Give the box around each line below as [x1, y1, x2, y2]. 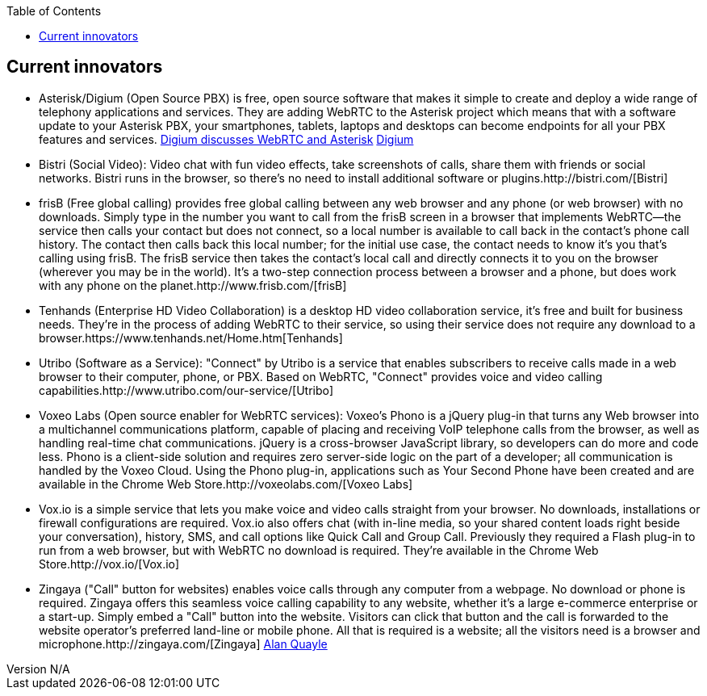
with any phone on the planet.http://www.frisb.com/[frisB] [39, 278, 347, 292]
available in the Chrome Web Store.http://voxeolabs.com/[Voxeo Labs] [39, 476, 413, 491]
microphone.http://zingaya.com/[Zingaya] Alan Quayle [39, 636, 328, 651]
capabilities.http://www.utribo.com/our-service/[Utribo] [39, 383, 334, 397]
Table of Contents [6, 4, 102, 18]
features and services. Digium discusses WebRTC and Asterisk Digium [39, 132, 414, 146]
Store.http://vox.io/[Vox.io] [39, 556, 180, 571]
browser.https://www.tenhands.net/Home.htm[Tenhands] [39, 330, 343, 345]
